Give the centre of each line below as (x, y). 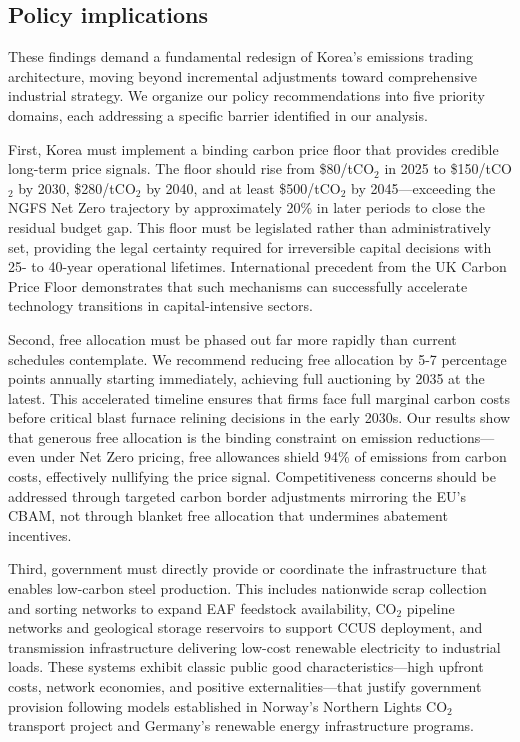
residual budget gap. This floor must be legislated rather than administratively (249, 226)
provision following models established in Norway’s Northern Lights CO (228, 705)
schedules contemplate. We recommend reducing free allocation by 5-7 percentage (257, 358)
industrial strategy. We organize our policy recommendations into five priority (246, 95)
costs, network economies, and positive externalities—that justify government (245, 686)
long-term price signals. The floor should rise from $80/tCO (191, 168)
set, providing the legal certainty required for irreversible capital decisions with (250, 246)
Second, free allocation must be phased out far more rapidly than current (232, 338)
